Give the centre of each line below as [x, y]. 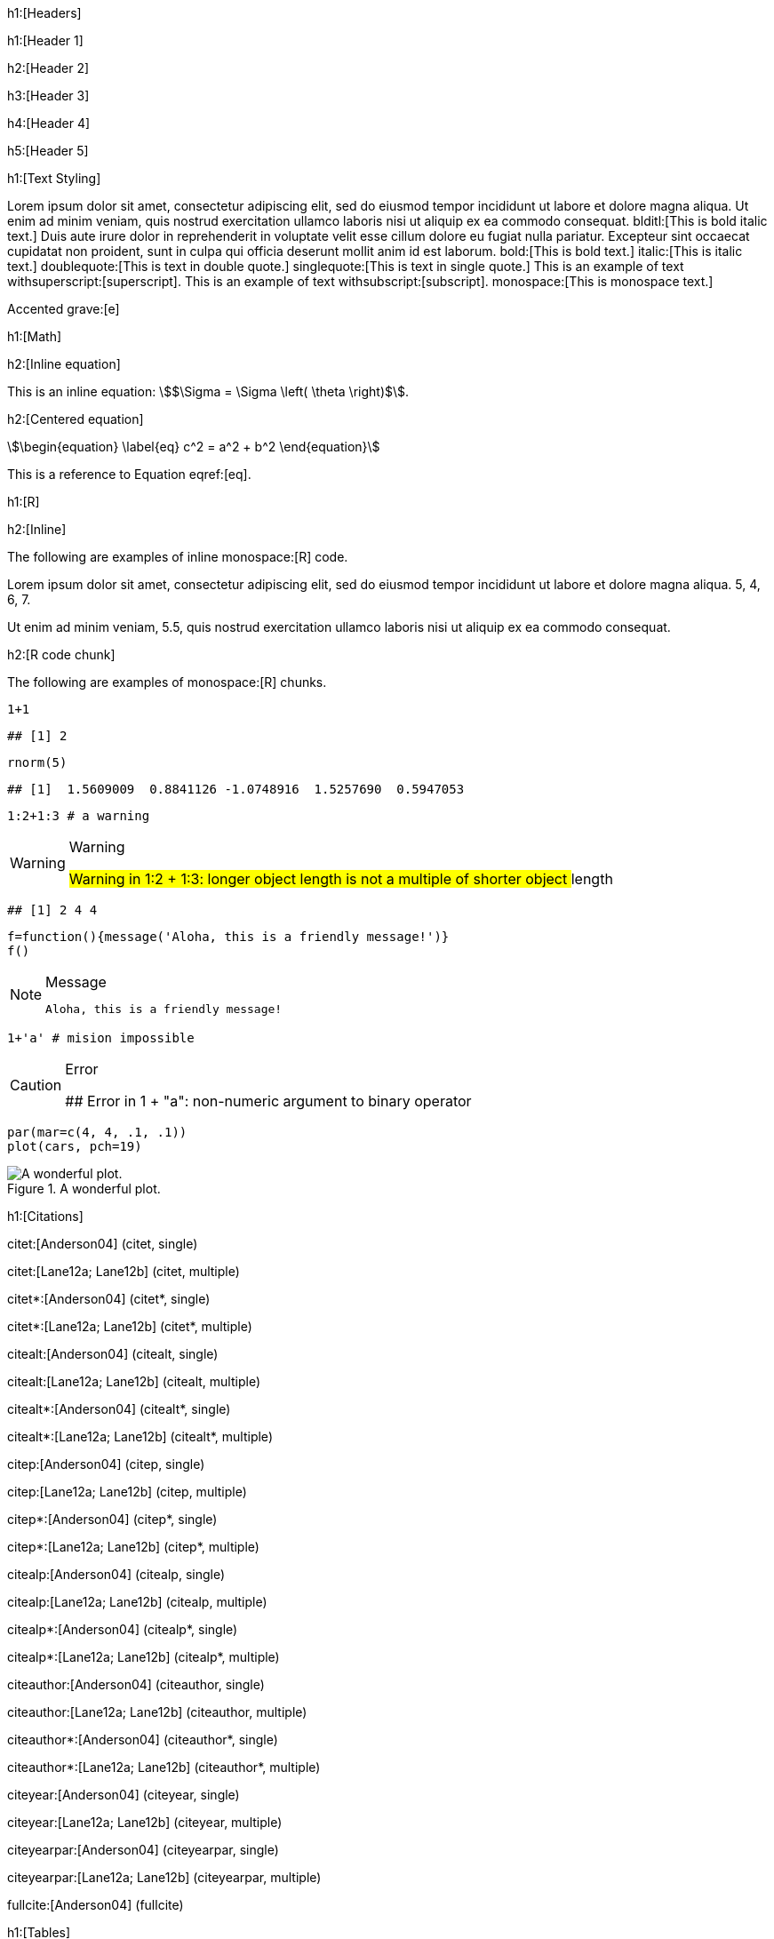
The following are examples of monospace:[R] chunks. [167, 682]
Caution [36, 1085]
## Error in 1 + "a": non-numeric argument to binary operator [268, 1101]
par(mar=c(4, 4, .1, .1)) [97, 1132]
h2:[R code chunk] [61, 654]
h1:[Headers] [44, 13]
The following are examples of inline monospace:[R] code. [178, 557]
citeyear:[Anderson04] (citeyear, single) [124, 1795]
